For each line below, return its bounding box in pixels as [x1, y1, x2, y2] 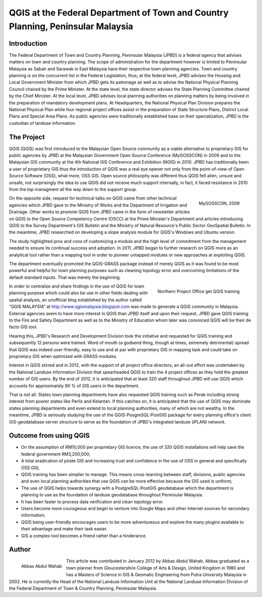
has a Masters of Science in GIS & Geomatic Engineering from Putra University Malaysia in [66, 572, 247, 578]
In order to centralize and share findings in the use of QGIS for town [9, 283, 145, 289]
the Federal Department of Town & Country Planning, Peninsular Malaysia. [9, 585, 157, 591]
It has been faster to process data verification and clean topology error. [21, 498, 164, 505]
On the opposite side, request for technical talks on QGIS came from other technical [9, 195, 177, 201]
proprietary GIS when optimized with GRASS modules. [9, 354, 117, 359]
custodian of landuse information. [9, 120, 77, 126]
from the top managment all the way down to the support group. [9, 187, 137, 192]
